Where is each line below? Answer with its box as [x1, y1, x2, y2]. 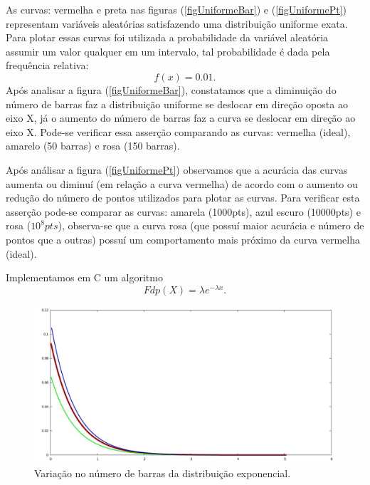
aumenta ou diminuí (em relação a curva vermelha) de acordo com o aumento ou [6, 176, 358, 191]
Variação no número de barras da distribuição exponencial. [34, 465, 291, 480]
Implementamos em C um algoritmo [6, 270, 163, 285]
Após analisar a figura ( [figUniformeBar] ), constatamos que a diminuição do [6, 82, 337, 97]
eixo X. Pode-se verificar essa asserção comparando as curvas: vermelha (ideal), [6, 124, 351, 139]
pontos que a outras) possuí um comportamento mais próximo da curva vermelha [6, 231, 360, 246]
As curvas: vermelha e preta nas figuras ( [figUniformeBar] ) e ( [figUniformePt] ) [6, 2, 347, 16]
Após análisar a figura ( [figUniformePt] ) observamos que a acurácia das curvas [6, 162, 348, 177]
